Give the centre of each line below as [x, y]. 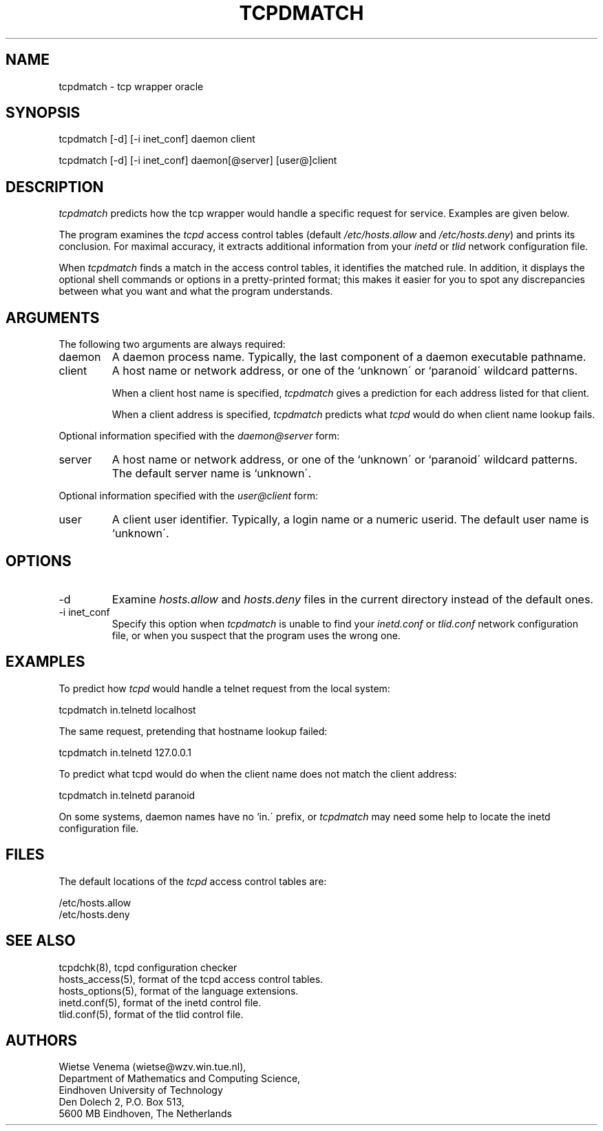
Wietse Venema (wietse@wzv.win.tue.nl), [152, 1067]
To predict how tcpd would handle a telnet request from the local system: [224, 688]
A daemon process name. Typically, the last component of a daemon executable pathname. [349, 357]
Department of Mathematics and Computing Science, [180, 1079]
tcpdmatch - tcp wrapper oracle [131, 86]
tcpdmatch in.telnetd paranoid [127, 795]
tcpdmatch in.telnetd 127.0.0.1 [125, 752]
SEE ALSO [41, 941]
